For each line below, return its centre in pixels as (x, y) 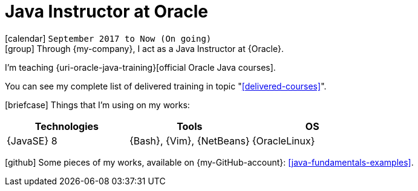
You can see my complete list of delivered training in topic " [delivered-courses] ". (166, 86)
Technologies (67, 126)
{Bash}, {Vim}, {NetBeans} (189, 141)
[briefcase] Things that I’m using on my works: (97, 105)
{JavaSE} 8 (32, 141)
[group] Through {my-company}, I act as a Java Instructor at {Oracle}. (145, 48)
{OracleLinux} (283, 141)
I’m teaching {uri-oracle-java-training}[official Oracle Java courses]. (140, 67)
